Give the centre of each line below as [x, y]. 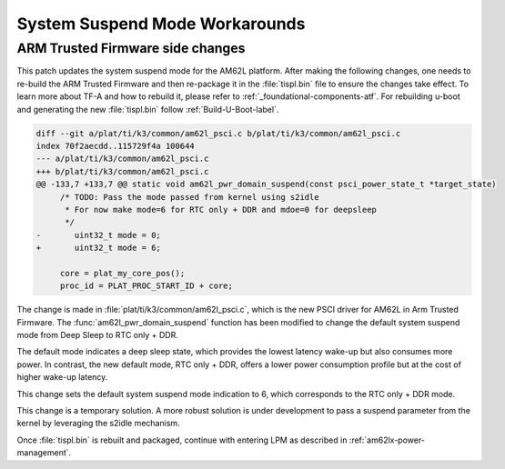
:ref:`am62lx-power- [387, 440]
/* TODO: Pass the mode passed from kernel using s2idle [189, 197]
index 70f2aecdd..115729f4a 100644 [115, 146]
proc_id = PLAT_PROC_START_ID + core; [146, 286]
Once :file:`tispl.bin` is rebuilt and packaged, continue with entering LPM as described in [182, 440]
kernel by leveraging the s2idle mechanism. [99, 424]
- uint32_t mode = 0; [98, 235]
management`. [44, 453]
